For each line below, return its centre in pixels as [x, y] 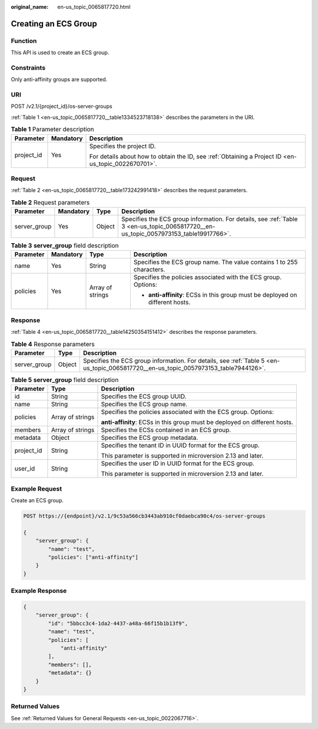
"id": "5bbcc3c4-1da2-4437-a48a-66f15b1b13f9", [118, 623]
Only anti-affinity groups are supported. [59, 79]
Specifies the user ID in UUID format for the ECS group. [178, 463]
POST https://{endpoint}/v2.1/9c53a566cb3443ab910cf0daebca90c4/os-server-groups [145, 516]
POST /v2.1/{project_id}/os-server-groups [62, 107]
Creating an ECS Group [54, 24]
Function [24, 41]
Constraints [28, 68]
